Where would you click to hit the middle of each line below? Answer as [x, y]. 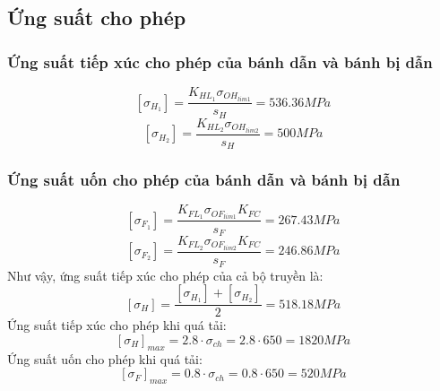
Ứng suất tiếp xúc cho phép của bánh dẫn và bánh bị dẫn [220, 61]
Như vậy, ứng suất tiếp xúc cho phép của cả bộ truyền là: [165, 275]
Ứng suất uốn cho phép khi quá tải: [105, 358]
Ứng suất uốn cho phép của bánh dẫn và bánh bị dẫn [204, 180]
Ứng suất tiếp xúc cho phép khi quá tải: [117, 325]
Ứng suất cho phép [97, 17]
